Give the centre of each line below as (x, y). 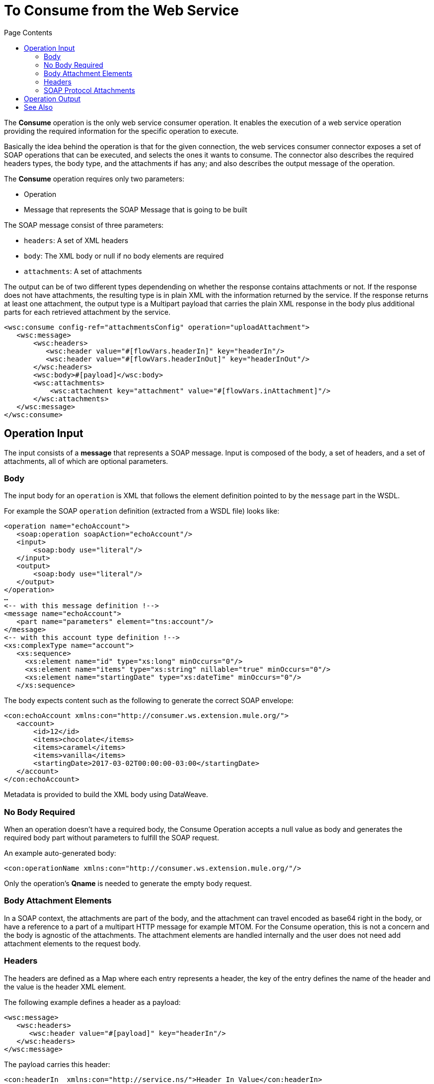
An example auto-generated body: (60, 853)
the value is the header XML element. (65, 987)
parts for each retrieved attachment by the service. (87, 312)
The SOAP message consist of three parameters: (84, 225)
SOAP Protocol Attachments (89, 90)
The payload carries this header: (57, 1064)
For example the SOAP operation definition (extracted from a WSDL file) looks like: (142, 511)
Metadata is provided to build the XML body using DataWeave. (106, 795)
